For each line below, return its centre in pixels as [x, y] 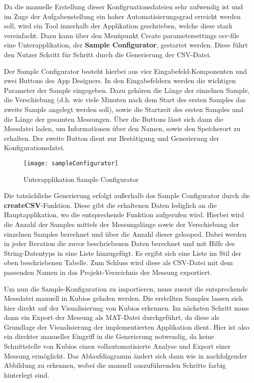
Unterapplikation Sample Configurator [81, 179]
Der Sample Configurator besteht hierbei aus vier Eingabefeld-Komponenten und [126, 71]
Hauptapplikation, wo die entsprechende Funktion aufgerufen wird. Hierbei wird [124, 214]
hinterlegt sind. [27, 374]
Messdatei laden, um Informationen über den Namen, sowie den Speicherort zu [122, 128]
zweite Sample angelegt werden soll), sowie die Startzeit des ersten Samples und [124, 109]
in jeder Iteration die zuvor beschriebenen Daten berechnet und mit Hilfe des [119, 243]
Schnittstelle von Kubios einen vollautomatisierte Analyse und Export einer [117, 346]
